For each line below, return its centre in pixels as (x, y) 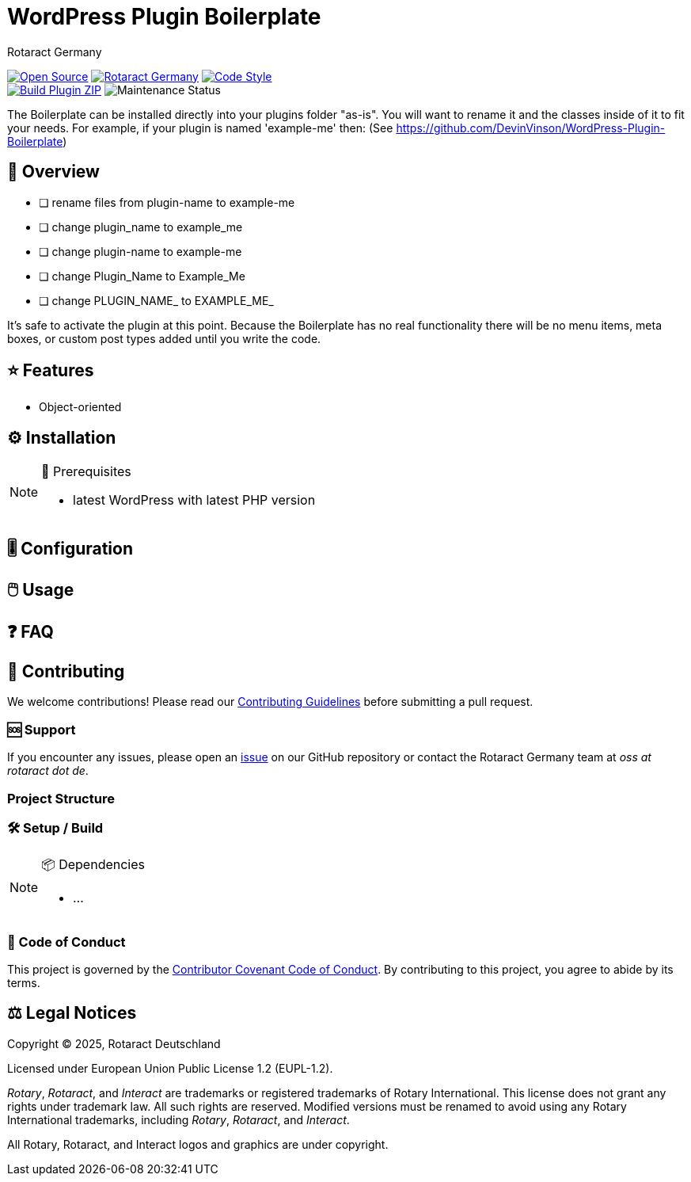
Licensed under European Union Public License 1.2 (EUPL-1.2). (170, 1068)
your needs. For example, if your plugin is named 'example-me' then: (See (200, 128)
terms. (24, 983)
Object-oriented (80, 407)
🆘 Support (42, 729)
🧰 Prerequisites (86, 472)
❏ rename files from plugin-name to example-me (167, 202)
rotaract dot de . (48, 771)
